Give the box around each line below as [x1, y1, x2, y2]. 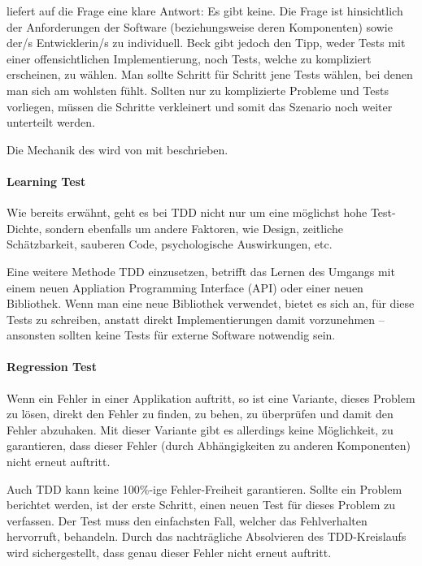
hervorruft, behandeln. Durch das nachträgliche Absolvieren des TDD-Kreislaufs [7, 528, 407, 545]
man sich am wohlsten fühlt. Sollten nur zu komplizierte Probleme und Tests [7, 81, 389, 98]
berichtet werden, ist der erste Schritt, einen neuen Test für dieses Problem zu [7, 496, 395, 513]
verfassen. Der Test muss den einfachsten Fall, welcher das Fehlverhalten [7, 512, 368, 529]
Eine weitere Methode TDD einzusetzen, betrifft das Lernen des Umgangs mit [7, 262, 395, 279]
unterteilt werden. [7, 114, 95, 131]
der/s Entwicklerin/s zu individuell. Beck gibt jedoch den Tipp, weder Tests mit [7, 34, 406, 51]
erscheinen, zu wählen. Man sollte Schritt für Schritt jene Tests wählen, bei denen [7, 66, 413, 83]
